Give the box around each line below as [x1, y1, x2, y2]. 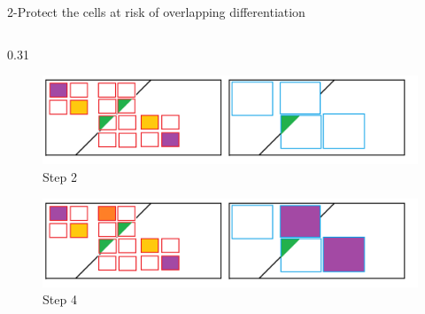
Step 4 [42, 290, 77, 309]
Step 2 [42, 167, 77, 185]
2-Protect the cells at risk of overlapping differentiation [7, 3, 305, 20]
